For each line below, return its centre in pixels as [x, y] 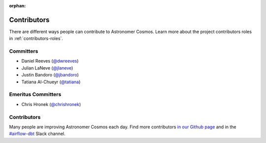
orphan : [17, 6]
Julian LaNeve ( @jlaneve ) [47, 68]
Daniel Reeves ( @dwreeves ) [50, 61]
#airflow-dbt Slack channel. [37, 134]
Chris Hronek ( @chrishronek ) [51, 104]
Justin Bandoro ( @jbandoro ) [50, 75]
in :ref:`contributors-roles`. [36, 38]
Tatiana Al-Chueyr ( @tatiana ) [51, 82]
